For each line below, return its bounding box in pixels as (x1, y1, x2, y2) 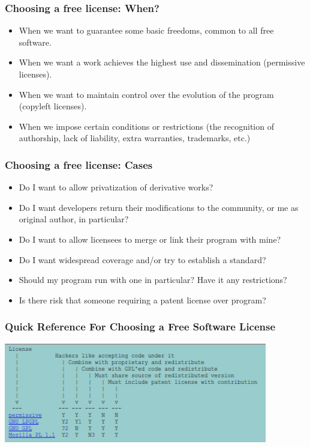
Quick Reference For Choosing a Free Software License (5, 319, 276, 334)
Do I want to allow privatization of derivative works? (19, 181, 213, 193)
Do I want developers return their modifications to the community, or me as (19, 201, 299, 213)
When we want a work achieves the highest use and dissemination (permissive (19, 56, 305, 68)
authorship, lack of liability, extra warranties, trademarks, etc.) (19, 132, 251, 144)
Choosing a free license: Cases (5, 157, 153, 172)
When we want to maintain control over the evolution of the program (19, 88, 274, 100)
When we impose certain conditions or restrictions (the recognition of (19, 120, 274, 132)
